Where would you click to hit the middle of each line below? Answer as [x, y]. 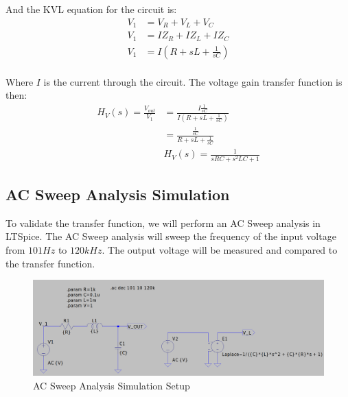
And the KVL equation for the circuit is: [91, 9]
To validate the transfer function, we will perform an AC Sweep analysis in [163, 222]
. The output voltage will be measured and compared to [220, 249]
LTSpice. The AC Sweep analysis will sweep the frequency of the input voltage [171, 236]
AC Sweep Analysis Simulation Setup [112, 386]
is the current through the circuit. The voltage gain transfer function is [193, 81]
